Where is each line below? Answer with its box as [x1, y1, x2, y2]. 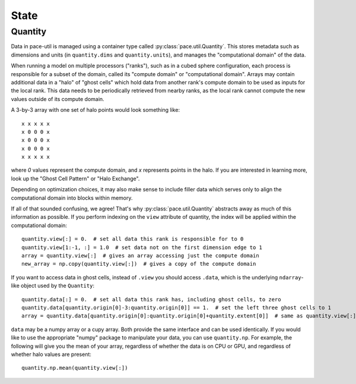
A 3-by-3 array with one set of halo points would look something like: [11, 106, 180, 114]
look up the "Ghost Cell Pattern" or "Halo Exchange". [11, 175, 140, 182]
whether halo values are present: [11, 351, 92, 358]
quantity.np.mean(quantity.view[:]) [21, 364, 128, 372]
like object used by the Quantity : [11, 282, 95, 289]
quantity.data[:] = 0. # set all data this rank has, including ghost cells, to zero [21, 296, 281, 303]
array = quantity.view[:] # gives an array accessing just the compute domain [21, 252, 259, 259]
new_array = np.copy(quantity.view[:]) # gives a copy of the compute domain [21, 260, 256, 267]
